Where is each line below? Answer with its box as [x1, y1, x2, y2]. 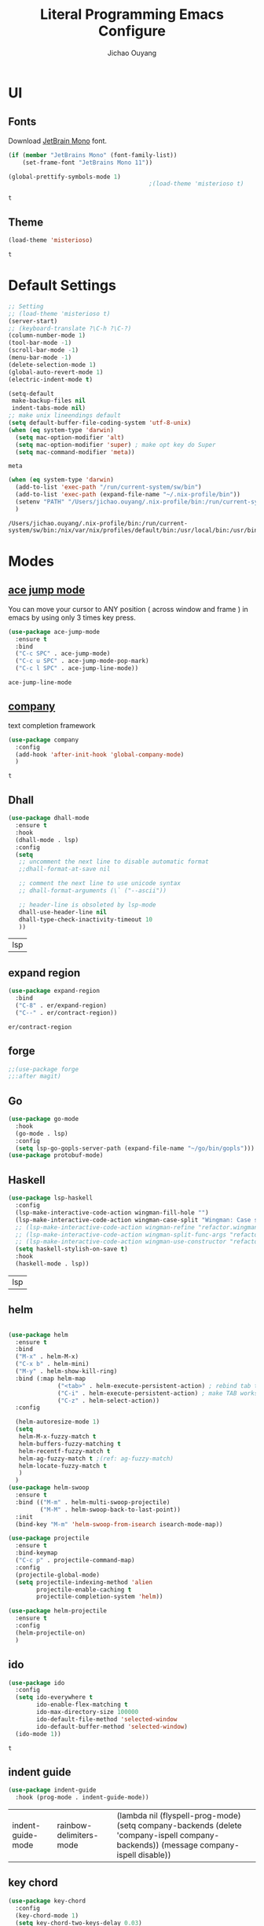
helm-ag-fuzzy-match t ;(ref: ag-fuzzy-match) [18, 1455, 174, 1463]
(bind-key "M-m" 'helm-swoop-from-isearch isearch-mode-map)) [15, 1520, 223, 1529]
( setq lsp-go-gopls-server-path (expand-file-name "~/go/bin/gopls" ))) [15, 1144, 255, 1152]
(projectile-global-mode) [15, 1571, 101, 1579]
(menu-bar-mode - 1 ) [8, 353, 72, 361]
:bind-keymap [15, 1549, 58, 1557]
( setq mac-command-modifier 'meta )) [15, 448, 135, 456]
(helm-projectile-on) [15, 1628, 86, 1637]
